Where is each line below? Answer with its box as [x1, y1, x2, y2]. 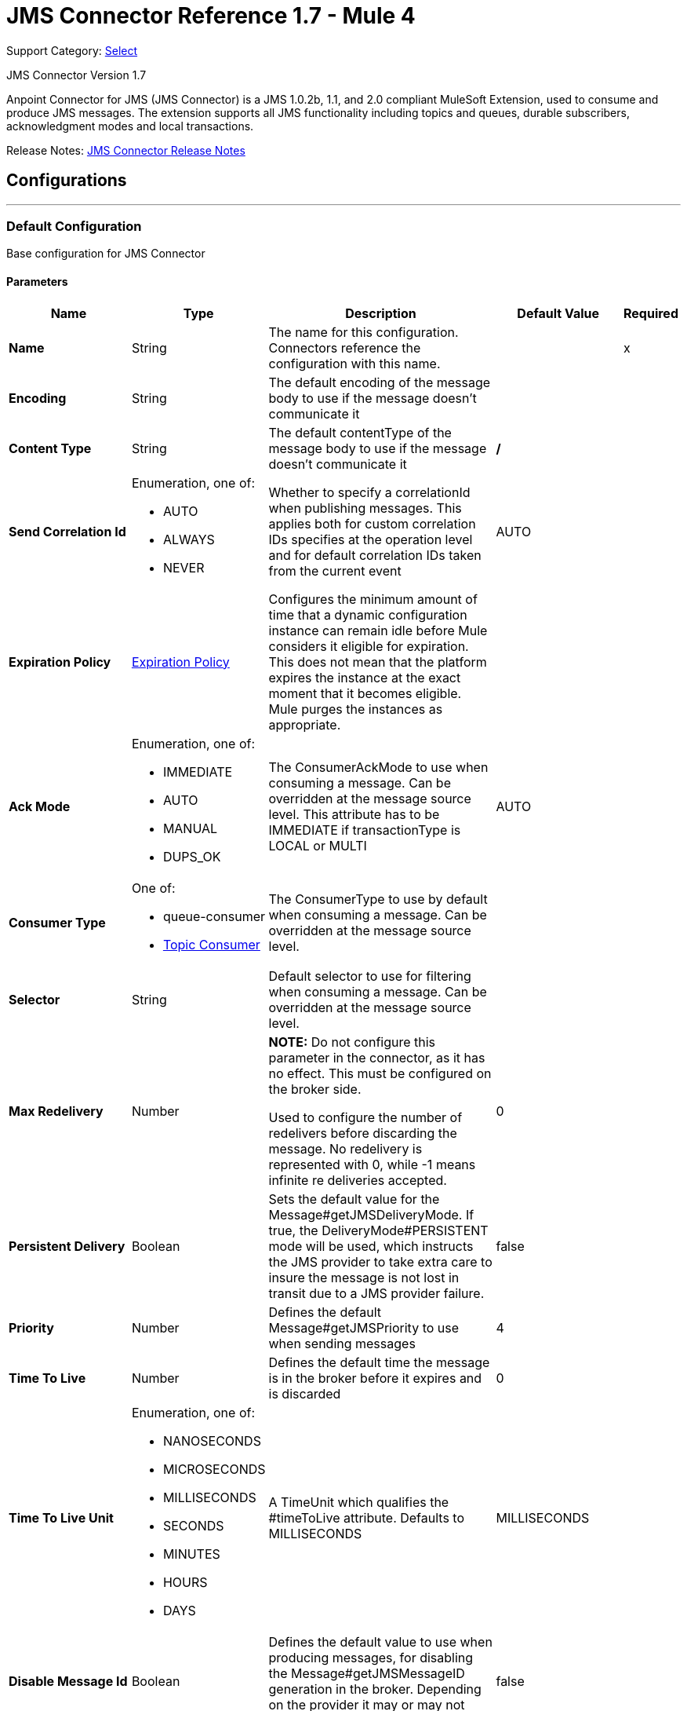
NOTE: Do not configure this [268, 1033, 436, 1050]
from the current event [268, 562, 402, 579]
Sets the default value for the [268, 1190, 440, 1207]
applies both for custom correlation [268, 515, 476, 532]
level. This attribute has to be [268, 806, 440, 822]
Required [623, 305, 678, 321]
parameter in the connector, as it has [268, 1049, 485, 1066]
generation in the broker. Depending [268, 1680, 482, 1697]
